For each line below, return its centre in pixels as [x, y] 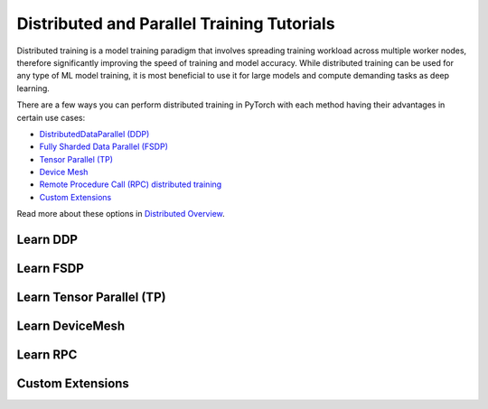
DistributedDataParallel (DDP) [94, 134]
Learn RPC [47, 355]
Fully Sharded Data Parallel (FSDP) [104, 147]
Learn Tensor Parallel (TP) [91, 297]
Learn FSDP [51, 269]
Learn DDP [47, 240]
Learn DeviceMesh [71, 326]
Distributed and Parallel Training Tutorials [176, 23]
